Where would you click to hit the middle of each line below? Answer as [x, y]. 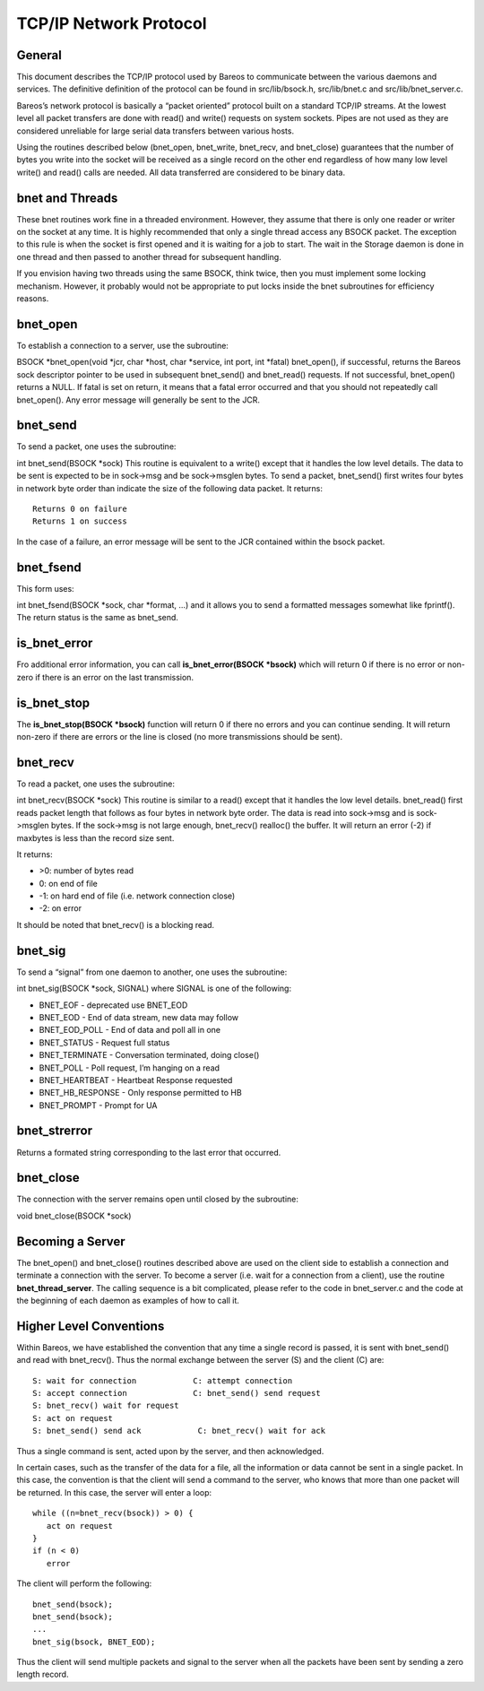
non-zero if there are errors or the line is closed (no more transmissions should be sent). [180, 737]
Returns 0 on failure [80, 508]
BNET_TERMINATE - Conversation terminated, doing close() [149, 1055]
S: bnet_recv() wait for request [106, 1406]
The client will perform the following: [84, 1583]
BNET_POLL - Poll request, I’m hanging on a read [129, 1068]
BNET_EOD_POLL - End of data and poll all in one [130, 1030]
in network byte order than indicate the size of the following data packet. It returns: [169, 488]
